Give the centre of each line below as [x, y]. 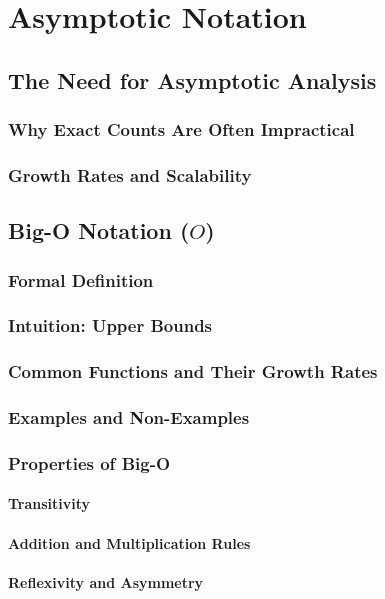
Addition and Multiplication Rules [129, 542]
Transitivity [49, 503]
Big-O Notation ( [99, 230]
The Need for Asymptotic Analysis [192, 79]
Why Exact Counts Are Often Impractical [181, 129]
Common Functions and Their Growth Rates [193, 371]
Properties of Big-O [89, 462]
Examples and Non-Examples [129, 417]
